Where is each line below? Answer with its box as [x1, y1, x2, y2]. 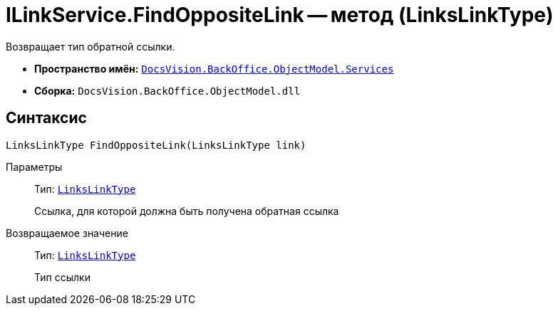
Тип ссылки [34, 270, 91, 283]
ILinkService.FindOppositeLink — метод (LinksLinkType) [6, 3, 554, 27]
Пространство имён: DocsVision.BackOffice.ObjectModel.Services [34, 62, 394, 75]
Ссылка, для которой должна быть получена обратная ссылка [34, 204, 339, 217]
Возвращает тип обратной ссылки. [6, 40, 175, 53]
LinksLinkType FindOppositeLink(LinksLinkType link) [6, 139, 306, 151]
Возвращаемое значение [6, 226, 128, 239]
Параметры [6, 160, 63, 173]
